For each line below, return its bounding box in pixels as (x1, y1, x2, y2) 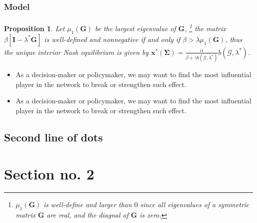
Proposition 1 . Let (4, 23, 65, 34)
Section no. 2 (4, 163, 94, 183)
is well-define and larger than (43, 199, 132, 210)
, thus (225, 34, 242, 44)
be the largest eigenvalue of (95, 23, 176, 34)
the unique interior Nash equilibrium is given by (4, 46, 149, 57)
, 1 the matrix (184, 22, 226, 34)
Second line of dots (4, 129, 103, 144)
